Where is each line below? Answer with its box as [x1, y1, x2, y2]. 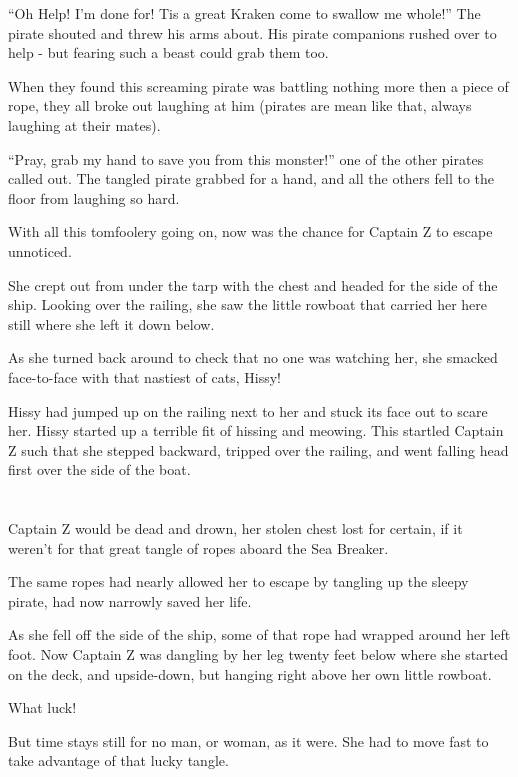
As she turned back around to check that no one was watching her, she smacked [8, 347, 498, 368]
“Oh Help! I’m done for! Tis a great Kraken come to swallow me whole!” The [8, 3, 481, 23]
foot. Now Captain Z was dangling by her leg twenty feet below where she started [8, 644, 509, 665]
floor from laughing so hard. [8, 187, 180, 208]
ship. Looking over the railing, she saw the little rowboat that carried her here [8, 294, 488, 315]
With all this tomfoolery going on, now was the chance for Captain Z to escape [8, 221, 493, 242]
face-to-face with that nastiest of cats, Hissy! [8, 366, 281, 387]
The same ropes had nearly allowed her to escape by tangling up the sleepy [8, 571, 469, 592]
